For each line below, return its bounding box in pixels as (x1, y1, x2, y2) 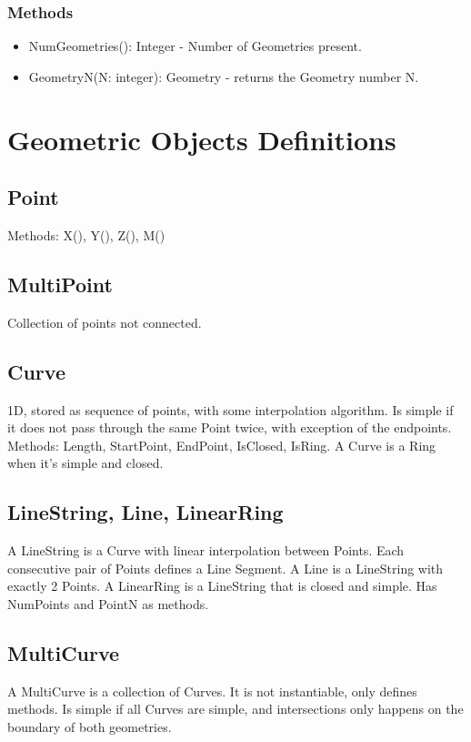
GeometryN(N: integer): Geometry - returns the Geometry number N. (28, 66, 419, 86)
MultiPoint (7, 269, 113, 298)
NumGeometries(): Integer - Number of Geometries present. (28, 36, 362, 56)
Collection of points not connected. (7, 312, 202, 331)
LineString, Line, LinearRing (7, 498, 284, 526)
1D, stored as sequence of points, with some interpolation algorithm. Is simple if (7, 400, 454, 419)
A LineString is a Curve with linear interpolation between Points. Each (7, 541, 405, 560)
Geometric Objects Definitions (7, 120, 396, 158)
